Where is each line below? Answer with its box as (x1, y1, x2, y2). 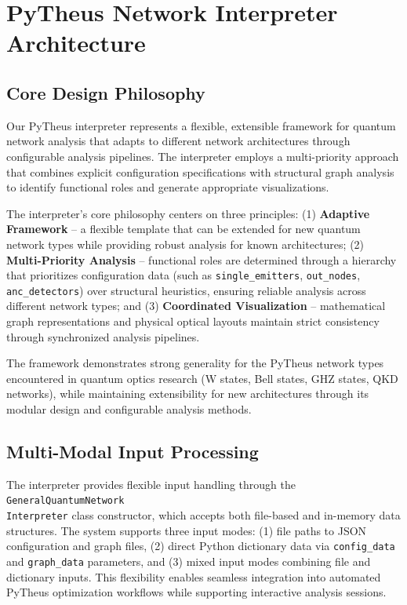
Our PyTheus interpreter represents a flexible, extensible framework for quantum (6, 117, 396, 133)
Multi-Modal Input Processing (6, 439, 259, 463)
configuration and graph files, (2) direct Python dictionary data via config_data (6, 538, 395, 554)
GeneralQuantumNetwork (6, 495, 125, 507)
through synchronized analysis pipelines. (6, 328, 200, 344)
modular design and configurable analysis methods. (6, 400, 252, 417)
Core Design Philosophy (6, 80, 205, 104)
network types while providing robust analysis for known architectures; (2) (6, 235, 365, 252)
